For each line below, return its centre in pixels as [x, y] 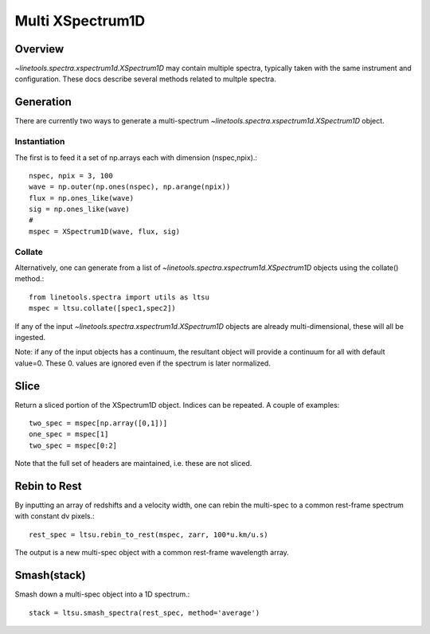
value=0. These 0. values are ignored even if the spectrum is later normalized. [143, 363]
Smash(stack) [51, 575]
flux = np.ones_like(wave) [82, 198]
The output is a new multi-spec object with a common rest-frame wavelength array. [152, 553]
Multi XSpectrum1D [80, 21]
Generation [43, 102]
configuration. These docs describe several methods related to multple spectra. [145, 79]
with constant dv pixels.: [55, 516]
